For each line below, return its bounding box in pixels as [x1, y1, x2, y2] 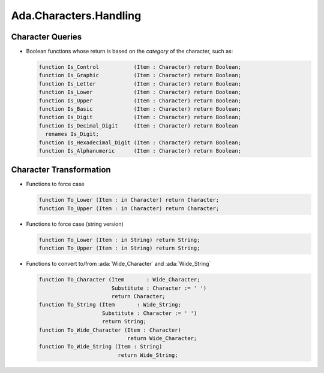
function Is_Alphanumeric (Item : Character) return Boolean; [38, 147, 242, 154]
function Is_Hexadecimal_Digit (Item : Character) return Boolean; [38, 139, 242, 146]
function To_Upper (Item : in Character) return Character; [38, 205, 220, 212]
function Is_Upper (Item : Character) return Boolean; [38, 97, 242, 104]
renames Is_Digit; [45, 131, 99, 138]
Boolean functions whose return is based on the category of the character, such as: [26, 48, 233, 55]
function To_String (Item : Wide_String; [38, 301, 181, 308]
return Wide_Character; [127, 335, 197, 341]
